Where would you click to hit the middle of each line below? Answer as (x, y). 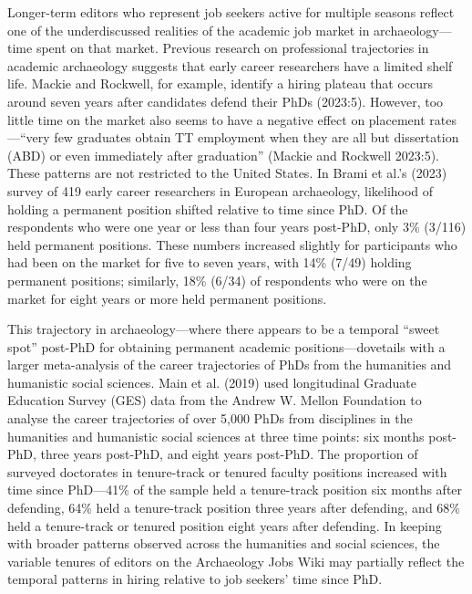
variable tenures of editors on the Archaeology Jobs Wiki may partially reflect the (236, 561)
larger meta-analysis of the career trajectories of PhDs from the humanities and (230, 365)
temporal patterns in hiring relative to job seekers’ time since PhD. (195, 579)
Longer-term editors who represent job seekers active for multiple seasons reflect (231, 12)
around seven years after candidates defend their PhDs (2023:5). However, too (226, 101)
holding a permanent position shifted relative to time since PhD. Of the (208, 208)
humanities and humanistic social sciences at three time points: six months (216, 436)
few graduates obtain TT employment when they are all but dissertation (257, 137)
